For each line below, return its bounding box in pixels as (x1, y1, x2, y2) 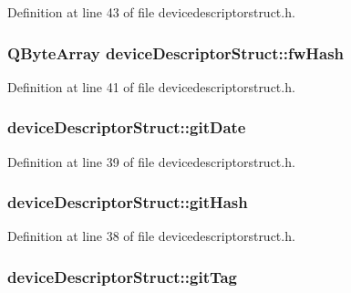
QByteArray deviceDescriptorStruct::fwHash (7, 41, 345, 64)
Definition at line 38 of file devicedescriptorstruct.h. (7, 226, 295, 246)
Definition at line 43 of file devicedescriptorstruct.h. (7, 3, 295, 21)
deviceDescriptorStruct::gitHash (7, 191, 248, 214)
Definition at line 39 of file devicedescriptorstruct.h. (7, 152, 295, 171)
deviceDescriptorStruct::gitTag (7, 265, 238, 288)
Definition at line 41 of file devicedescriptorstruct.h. (7, 77, 295, 96)
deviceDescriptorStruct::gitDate (7, 116, 246, 139)
